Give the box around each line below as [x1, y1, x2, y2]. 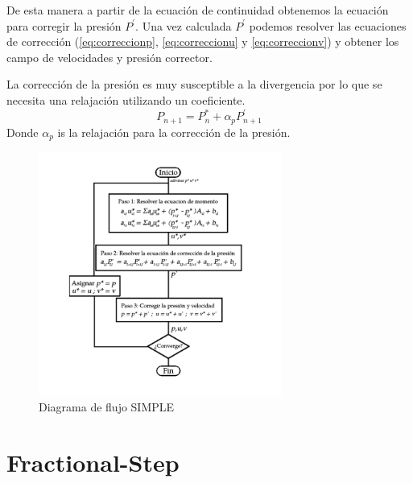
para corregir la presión [6, 17, 122, 34]
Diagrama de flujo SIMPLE [39, 398, 175, 415]
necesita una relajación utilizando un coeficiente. [6, 91, 246, 108]
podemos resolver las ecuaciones [249, 17, 407, 34]
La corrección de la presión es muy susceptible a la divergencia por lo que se [6, 76, 382, 93]
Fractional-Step [6, 445, 180, 478]
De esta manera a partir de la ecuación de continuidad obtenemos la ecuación [6, 2, 389, 18]
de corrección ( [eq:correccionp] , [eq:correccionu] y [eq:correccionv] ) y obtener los [6, 33, 399, 50]
